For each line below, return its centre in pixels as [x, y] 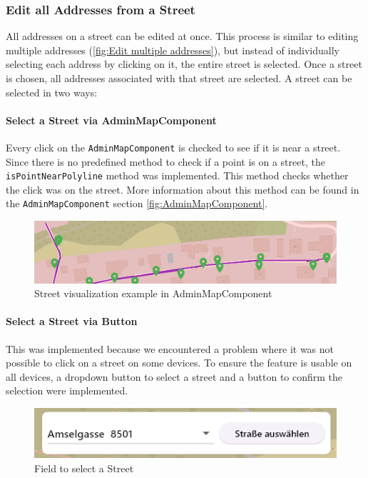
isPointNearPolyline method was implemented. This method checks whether [177, 175]
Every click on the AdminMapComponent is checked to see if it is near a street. [173, 147]
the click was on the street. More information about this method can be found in [183, 189]
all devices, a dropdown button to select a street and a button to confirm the [174, 376]
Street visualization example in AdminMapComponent [153, 293]
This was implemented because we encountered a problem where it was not [170, 348]
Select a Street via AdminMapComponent [111, 120]
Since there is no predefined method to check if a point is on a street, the [165, 161]
